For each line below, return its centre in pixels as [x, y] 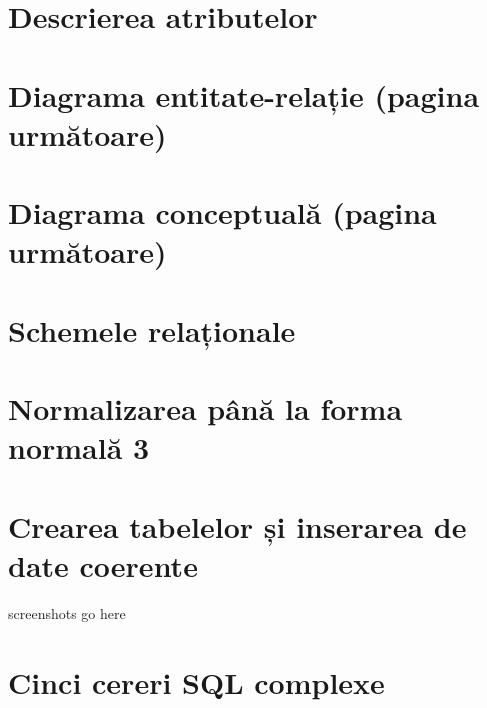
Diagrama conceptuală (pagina [222, 212]
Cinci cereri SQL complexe [196, 681]
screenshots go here [67, 612]
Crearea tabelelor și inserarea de [237, 525]
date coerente [103, 564]
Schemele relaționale [152, 329]
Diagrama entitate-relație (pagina [244, 94]
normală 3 [79, 447]
